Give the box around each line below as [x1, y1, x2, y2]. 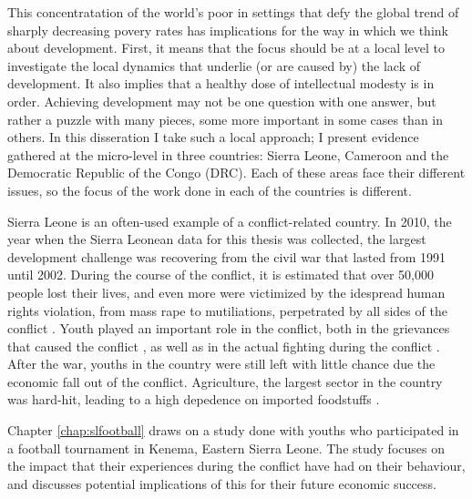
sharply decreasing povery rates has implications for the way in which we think [7, 20, 448, 39]
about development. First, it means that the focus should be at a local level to [7, 38, 446, 57]
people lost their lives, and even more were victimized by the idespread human [7, 282, 446, 301]
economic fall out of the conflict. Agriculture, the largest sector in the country [7, 372, 443, 391]
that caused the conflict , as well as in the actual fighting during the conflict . [7, 336, 440, 355]
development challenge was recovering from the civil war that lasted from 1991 [7, 247, 446, 266]
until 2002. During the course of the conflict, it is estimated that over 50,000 [7, 265, 434, 284]
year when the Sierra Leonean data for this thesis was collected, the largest [7, 229, 426, 249]
